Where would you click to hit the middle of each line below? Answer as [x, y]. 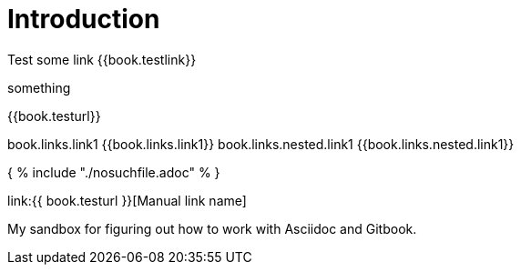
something [39, 87]
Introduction [84, 19]
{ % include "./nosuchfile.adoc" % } [114, 172]
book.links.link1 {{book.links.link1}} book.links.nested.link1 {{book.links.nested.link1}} [261, 144]
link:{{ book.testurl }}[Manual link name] [127, 200]
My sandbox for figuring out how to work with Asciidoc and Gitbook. [212, 228]
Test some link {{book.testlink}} [102, 59]
